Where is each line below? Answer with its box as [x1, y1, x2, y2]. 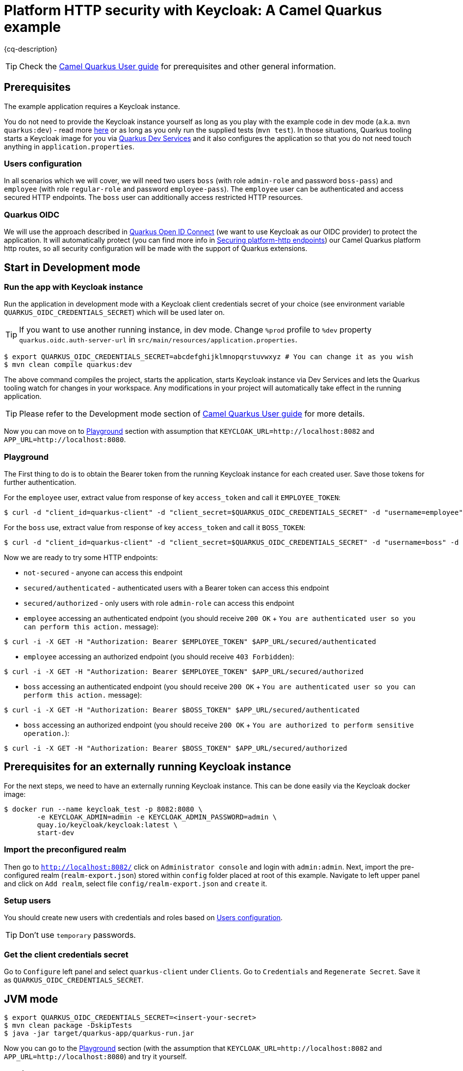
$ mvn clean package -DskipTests [4, 1021, 132, 1029]
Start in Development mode [4, 261, 141, 274]
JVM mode [4, 992, 58, 1005]
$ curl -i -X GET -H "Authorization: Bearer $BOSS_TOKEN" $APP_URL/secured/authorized [4, 744, 347, 753]
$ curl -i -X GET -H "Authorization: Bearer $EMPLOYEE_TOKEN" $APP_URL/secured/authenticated [4, 638, 376, 646]
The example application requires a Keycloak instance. [4, 102, 180, 111]
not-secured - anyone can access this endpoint [24, 568, 183, 577]
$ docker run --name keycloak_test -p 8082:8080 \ [4, 805, 203, 813]
